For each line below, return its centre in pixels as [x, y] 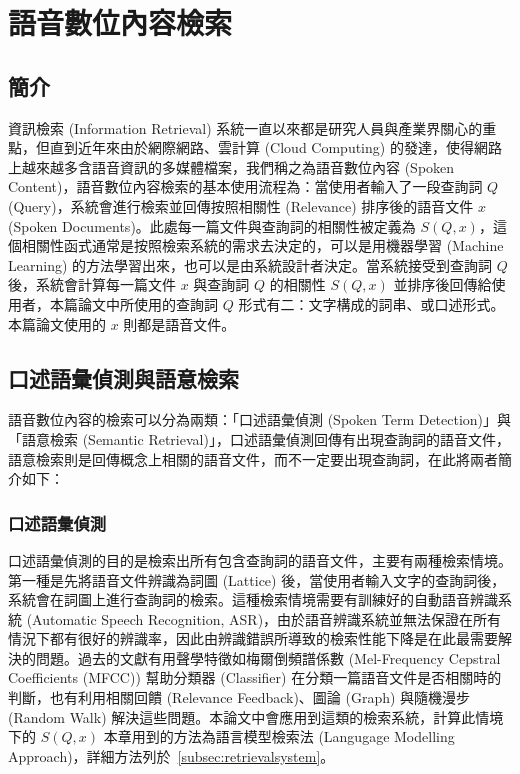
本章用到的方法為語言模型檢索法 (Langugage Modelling [279, 736]
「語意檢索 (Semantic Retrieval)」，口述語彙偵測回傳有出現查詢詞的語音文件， [259, 438]
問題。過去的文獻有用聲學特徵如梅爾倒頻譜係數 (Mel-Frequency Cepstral [268, 657]
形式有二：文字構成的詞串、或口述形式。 [371, 303]
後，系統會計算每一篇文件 [92, 284]
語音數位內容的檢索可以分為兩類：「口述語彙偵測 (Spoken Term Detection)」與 [260, 419]
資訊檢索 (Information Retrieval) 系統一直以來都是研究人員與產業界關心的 [245, 127]
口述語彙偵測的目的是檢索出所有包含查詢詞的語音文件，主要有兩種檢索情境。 [260, 559]
